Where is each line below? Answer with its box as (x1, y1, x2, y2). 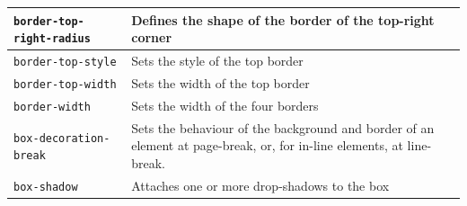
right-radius (13, 32, 91, 46)
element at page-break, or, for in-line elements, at (131, 136, 403, 155)
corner (131, 28, 172, 47)
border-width (13, 100, 91, 113)
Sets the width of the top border (131, 74, 310, 92)
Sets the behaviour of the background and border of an (131, 118, 435, 137)
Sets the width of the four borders (131, 95, 319, 114)
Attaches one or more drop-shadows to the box (131, 175, 390, 194)
